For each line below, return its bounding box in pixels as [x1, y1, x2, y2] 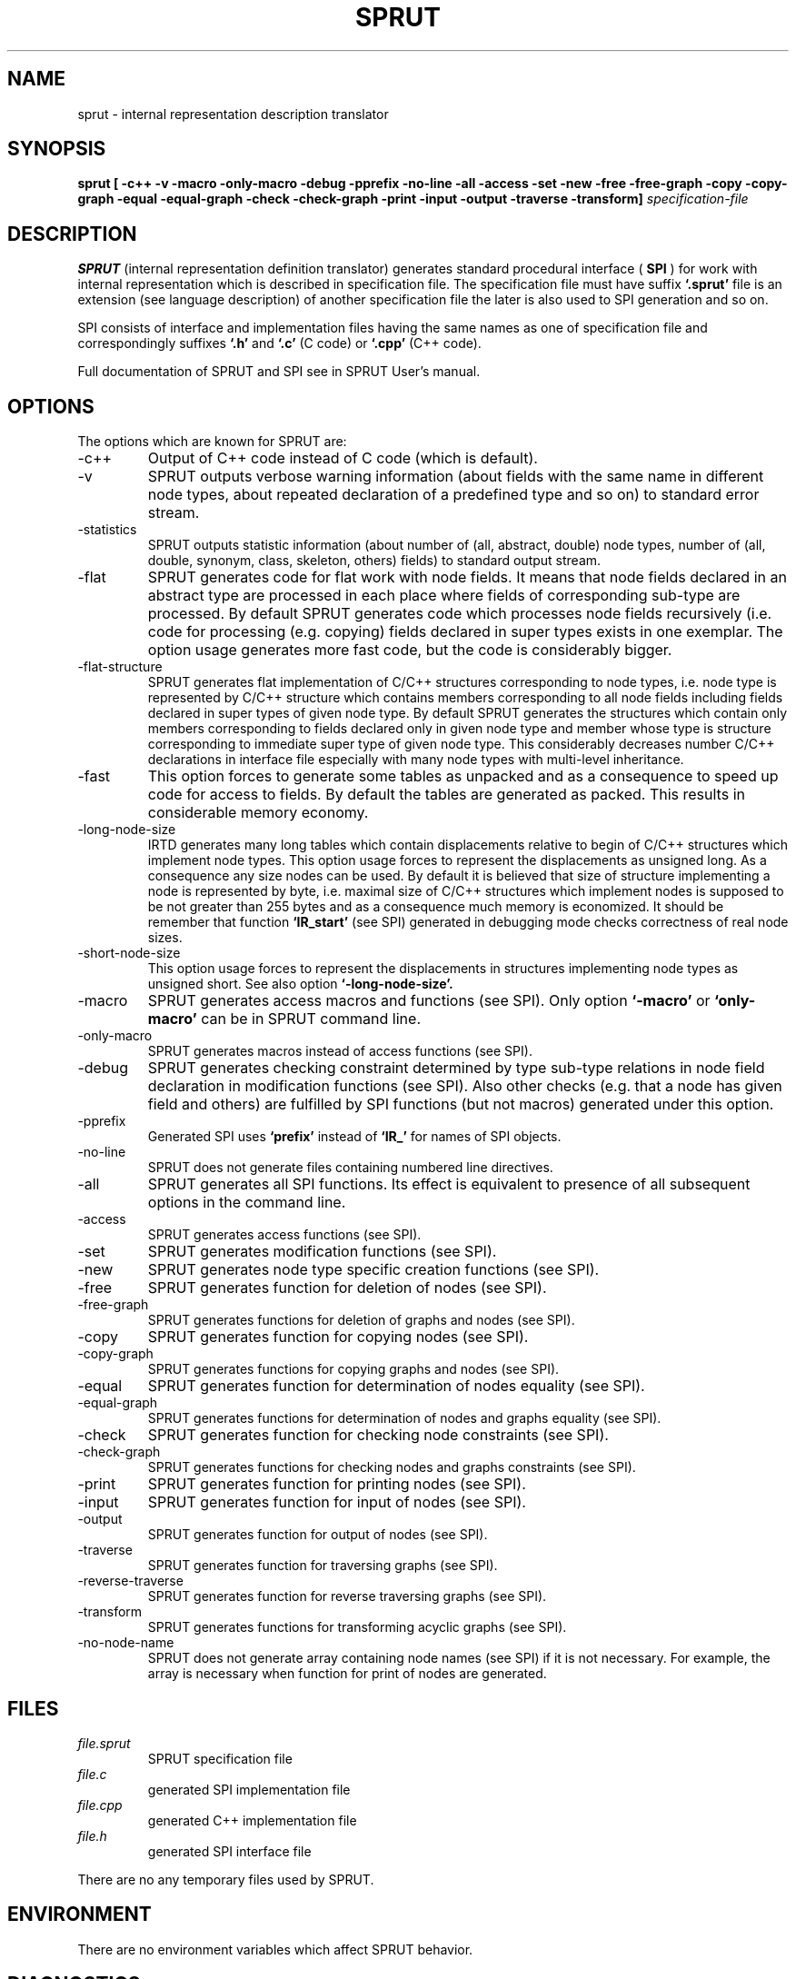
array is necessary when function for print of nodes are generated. [147, 1666, 547, 1682]
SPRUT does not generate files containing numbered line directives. [147, 1159, 553, 1176]
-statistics [77, 522, 137, 538]
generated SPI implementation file [147, 1781, 351, 1797]
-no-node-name [77, 1635, 174, 1651]
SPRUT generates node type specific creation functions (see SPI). [147, 1260, 600, 1279]
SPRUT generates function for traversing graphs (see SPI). [147, 1557, 498, 1574]
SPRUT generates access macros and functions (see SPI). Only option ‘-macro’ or [147, 991, 711, 1010]
